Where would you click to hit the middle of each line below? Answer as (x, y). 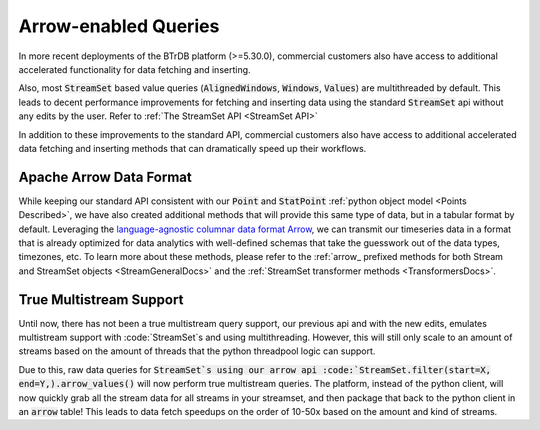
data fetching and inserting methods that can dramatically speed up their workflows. (192, 148)
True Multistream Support (101, 299)
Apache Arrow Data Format (105, 176)
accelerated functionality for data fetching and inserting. (134, 69)
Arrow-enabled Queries (119, 26)
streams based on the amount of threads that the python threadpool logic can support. (197, 351)
